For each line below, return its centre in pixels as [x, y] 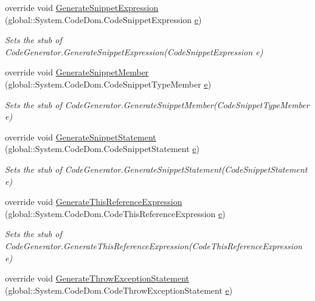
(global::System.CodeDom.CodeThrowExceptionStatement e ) [119, 290]
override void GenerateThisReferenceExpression [94, 202]
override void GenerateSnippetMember [77, 72]
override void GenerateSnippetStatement [81, 137]
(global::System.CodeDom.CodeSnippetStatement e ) [102, 149]
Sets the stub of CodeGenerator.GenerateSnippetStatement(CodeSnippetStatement [156, 169]
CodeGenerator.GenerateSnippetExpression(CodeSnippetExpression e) [134, 51]
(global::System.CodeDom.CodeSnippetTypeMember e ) [108, 84]
